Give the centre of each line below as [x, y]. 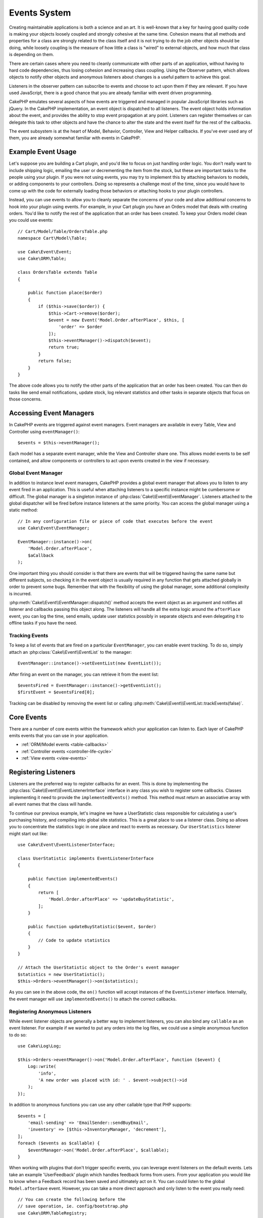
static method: [24, 510]
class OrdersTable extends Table [57, 272]
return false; [55, 361]
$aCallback [41, 555]
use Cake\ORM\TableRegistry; [52, 1213]
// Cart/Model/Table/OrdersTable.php [63, 231]
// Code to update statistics [74, 940]
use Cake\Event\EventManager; [54, 528]
